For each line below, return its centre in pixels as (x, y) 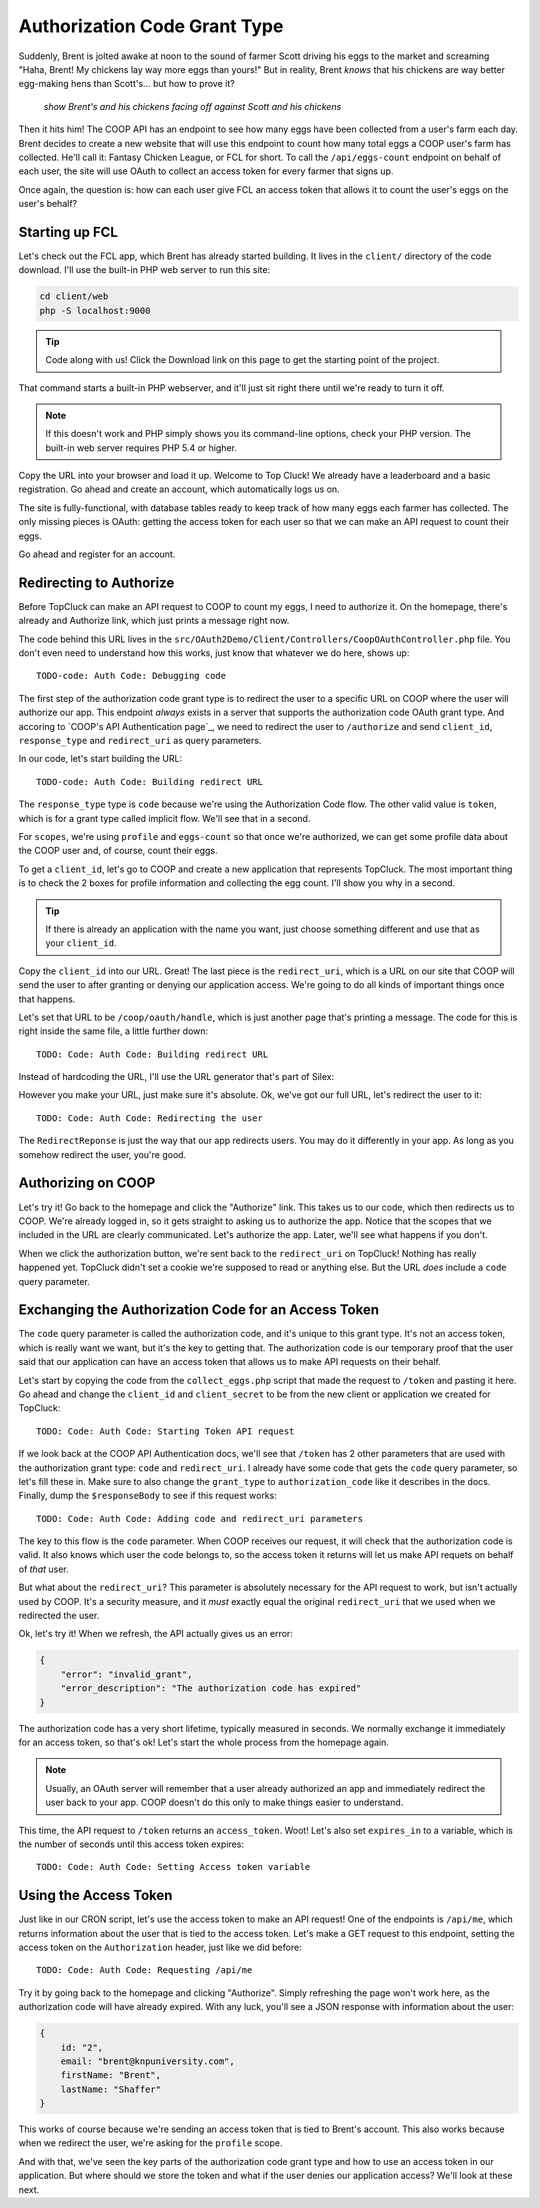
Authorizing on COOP (87, 1183)
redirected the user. (59, 1616)
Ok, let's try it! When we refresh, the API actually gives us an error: (156, 1634)
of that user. (43, 1569)
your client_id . (81, 943)
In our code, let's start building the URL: (100, 759)
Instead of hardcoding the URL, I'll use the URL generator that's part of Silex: (176, 1077)
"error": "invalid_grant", (127, 1674)
